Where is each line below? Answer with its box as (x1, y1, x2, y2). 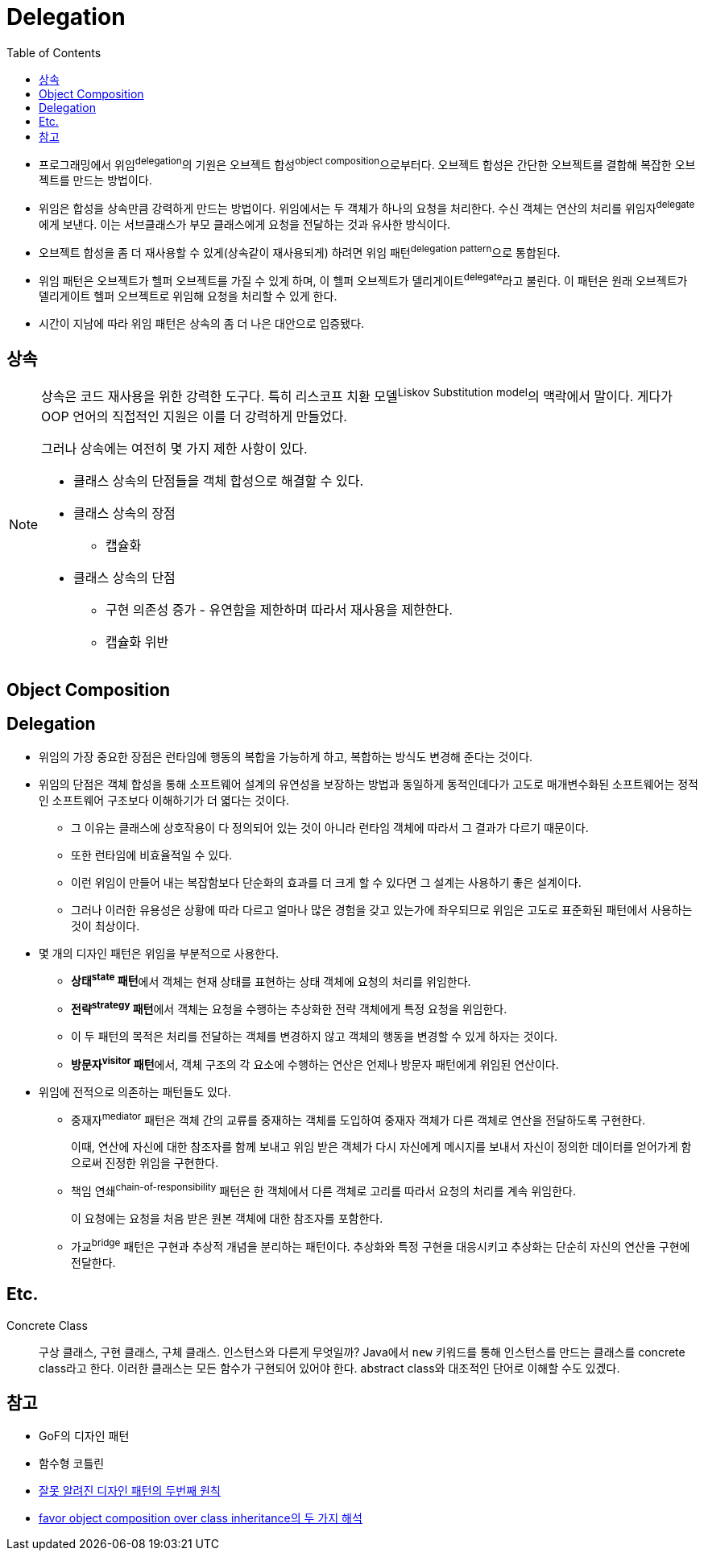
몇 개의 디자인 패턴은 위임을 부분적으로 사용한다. (39, 946, 280, 960)
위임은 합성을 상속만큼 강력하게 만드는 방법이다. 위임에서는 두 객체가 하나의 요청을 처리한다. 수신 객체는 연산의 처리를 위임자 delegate (39, 199, 695, 216)
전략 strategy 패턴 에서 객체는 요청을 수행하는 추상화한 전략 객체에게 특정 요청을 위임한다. (71, 1000, 507, 1017)
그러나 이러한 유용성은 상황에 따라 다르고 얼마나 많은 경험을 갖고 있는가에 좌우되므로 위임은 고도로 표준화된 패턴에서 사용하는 (71, 902, 693, 917)
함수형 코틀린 (39, 1456, 105, 1471)
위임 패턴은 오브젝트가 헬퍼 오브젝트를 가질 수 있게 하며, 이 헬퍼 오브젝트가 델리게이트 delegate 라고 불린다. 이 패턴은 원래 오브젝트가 (39, 271, 688, 288)
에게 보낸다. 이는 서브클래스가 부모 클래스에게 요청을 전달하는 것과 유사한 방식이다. (39, 217, 451, 232)
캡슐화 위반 (106, 633, 169, 650)
